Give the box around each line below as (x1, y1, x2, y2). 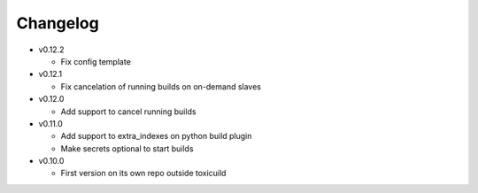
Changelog (16, 13, 99, 33)
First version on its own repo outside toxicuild (60, 168, 227, 179)
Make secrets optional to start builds (60, 143, 194, 154)
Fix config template (60, 56, 132, 66)
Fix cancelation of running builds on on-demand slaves (60, 81, 261, 92)
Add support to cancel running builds (60, 106, 197, 117)
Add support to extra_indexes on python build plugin (60, 131, 252, 142)
